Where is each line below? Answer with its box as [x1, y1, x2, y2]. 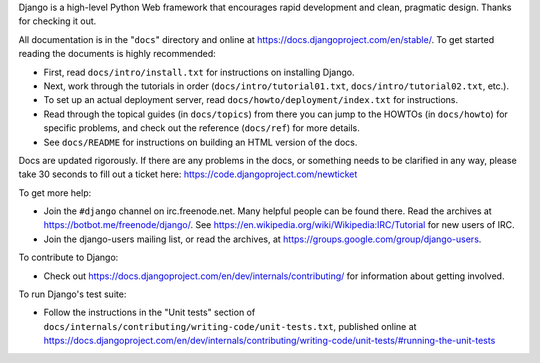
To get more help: [18, 186, 92, 199]
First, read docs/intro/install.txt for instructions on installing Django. [43, 66, 355, 78]
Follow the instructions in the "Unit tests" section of [43, 306, 256, 319]
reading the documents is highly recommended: [18, 48, 217, 60]
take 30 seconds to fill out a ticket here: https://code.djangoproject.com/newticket [18, 168, 358, 180]
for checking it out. [18, 15, 97, 27]
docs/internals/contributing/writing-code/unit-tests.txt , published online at [43, 320, 417, 332]
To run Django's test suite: [18, 288, 127, 300]
